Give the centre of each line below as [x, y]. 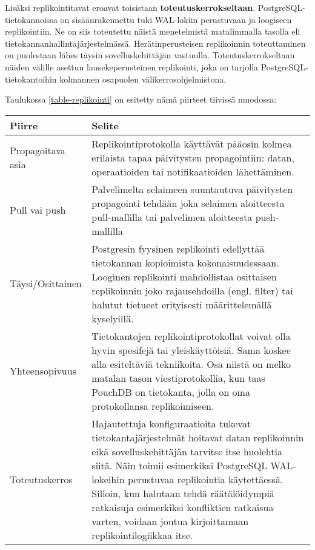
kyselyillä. [113, 318]
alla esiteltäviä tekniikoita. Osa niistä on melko [191, 364]
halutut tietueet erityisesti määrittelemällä [182, 304]
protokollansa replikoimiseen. [153, 406]
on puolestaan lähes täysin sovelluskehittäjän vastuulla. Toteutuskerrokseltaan [150, 55]
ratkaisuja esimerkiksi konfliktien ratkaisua [183, 507]
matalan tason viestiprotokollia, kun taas [178, 378]
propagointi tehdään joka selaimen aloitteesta [188, 203]
